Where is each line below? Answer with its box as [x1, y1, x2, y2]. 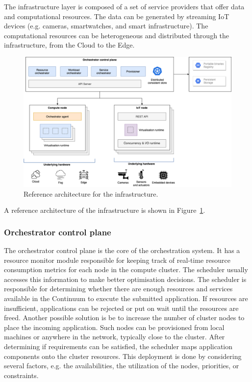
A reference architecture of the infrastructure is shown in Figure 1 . [4, 205, 205, 215]
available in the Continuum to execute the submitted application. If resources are [4, 293, 248, 303]
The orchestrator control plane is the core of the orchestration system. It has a [4, 245, 240, 255]
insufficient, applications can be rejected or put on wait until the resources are [4, 303, 239, 313]
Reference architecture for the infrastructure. [24, 188, 158, 199]
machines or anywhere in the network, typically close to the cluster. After [4, 331, 225, 342]
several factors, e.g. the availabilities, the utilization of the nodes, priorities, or [4, 360, 239, 371]
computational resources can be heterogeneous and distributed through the [4, 30, 229, 40]
